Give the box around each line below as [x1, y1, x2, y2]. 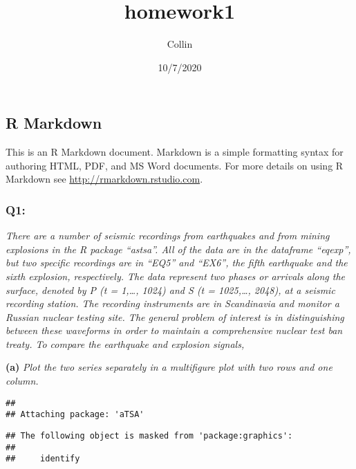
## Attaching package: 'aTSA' [6, 410, 144, 420]
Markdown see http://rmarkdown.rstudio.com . [6, 172, 203, 186]
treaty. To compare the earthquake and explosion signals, [6, 336, 245, 351]
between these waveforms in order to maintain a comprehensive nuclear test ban [6, 323, 343, 338]
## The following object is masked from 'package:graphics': [6, 430, 293, 441]
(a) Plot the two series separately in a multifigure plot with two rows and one [6, 360, 332, 374]
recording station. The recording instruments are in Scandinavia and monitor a [6, 296, 339, 311]
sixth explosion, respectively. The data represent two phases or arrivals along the [6, 268, 346, 283]
